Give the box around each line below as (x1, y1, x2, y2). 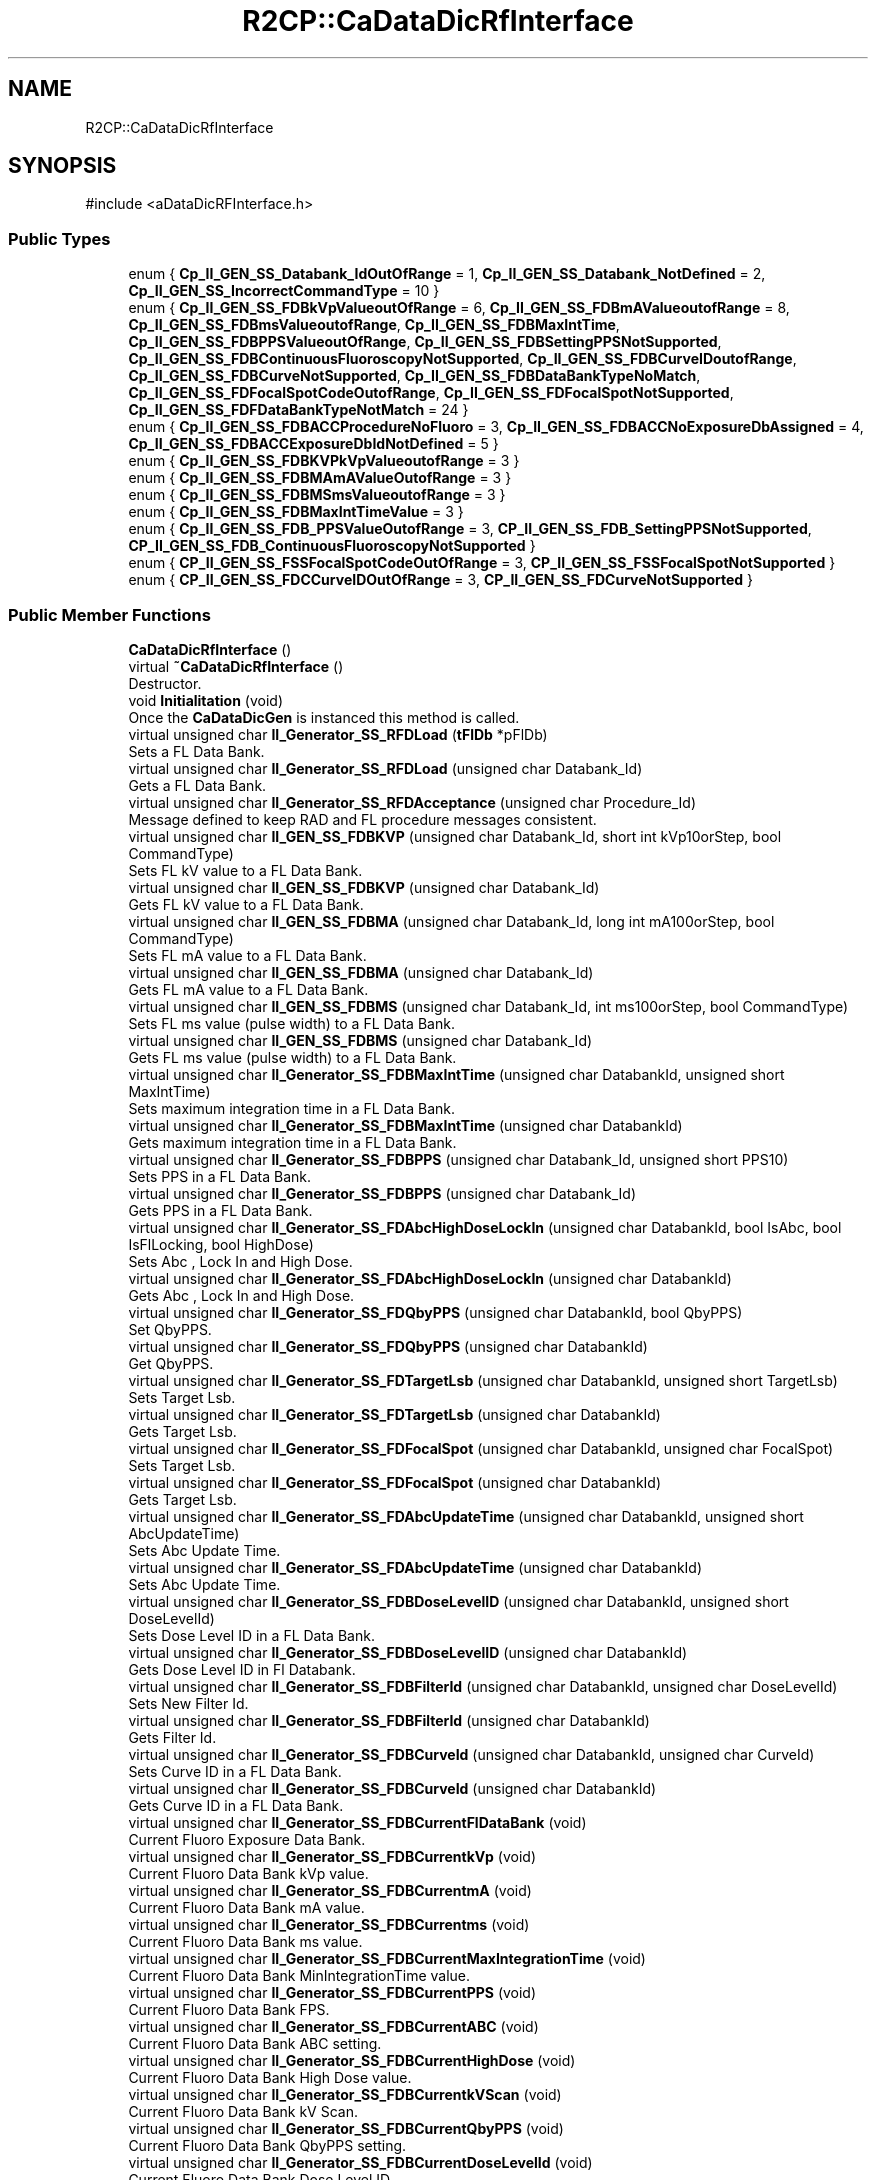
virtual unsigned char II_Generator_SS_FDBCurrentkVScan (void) (128, 2085, 562, 2103)
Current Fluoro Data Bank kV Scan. (128, 2102, 358, 2120)
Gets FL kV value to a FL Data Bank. (128, 895, 364, 913)
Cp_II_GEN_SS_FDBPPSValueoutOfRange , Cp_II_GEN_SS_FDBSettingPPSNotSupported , (128, 333, 722, 351)
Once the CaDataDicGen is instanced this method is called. (128, 708, 520, 726)
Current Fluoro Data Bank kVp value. (128, 1864, 369, 1882)
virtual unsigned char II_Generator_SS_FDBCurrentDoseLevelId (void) (128, 2153, 593, 2171)
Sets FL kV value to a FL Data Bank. (128, 861, 363, 879)
